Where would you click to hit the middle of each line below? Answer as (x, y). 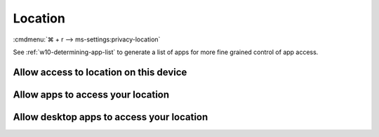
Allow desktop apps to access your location (111, 117)
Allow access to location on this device (100, 72)
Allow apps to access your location (91, 94)
